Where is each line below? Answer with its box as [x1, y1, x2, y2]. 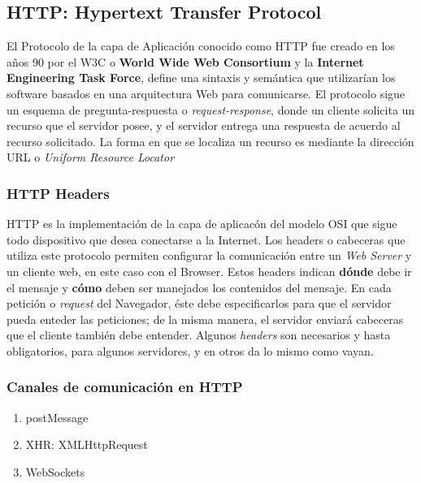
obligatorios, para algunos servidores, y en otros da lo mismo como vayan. [7, 342, 374, 359]
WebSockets [25, 463, 85, 480]
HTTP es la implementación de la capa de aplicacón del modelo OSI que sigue [7, 215, 397, 232]
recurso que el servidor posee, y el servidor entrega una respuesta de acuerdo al [7, 117, 401, 134]
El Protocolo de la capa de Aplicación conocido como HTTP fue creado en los [7, 37, 395, 54]
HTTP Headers [7, 183, 110, 203]
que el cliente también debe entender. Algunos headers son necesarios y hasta [7, 326, 391, 343]
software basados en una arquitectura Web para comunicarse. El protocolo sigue [7, 84, 406, 101]
